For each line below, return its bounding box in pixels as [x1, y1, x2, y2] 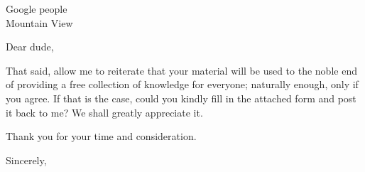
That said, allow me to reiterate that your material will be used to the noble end [6, 63, 357, 77]
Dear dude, [6, 39, 54, 54]
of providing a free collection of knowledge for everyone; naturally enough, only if [6, 77, 359, 92]
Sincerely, [6, 152, 47, 167]
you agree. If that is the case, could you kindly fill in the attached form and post [6, 90, 356, 105]
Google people [6, 1, 67, 16]
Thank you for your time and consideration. [6, 129, 197, 144]
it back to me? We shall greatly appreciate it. [6, 104, 203, 119]
